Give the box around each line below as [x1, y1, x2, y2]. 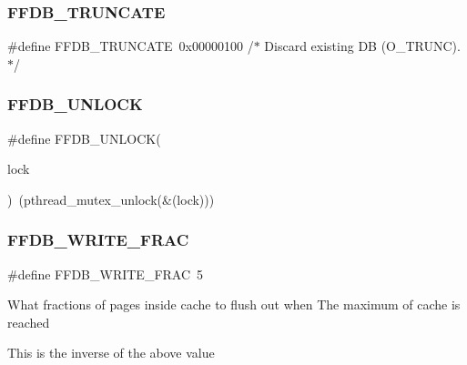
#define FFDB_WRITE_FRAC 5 [7, 264, 204, 283]
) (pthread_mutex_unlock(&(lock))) [7, 189, 215, 208]
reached [7, 312, 50, 331]
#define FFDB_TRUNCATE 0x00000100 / [7, 36, 254, 56]
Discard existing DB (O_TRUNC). [264, 36, 461, 56]
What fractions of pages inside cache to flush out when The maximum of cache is [7, 295, 461, 314]
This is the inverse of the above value [7, 343, 215, 362]
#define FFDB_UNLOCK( [7, 128, 161, 147]
